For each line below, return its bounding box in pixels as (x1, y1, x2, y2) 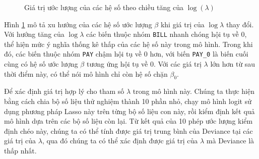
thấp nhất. (4, 145, 37, 156)
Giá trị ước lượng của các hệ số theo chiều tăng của (24, 2, 183, 12)
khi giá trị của (160, 19, 205, 29)
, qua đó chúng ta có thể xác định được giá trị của (42, 135, 198, 146)
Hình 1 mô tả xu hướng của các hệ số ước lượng (4, 19, 152, 29)
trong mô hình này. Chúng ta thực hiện (133, 86, 255, 96)
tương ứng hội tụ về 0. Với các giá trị (86, 59, 202, 69)
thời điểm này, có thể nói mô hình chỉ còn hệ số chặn (4, 68, 168, 79)
